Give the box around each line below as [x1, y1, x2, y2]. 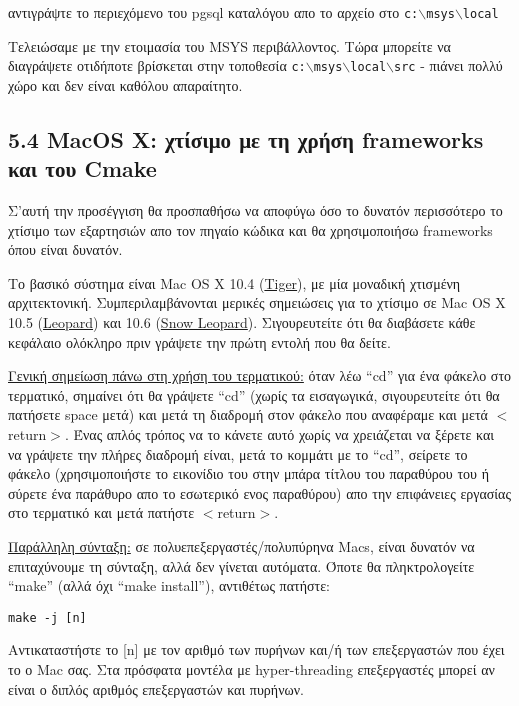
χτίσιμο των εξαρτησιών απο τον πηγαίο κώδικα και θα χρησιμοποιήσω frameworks [8, 219, 493, 240]
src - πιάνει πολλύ [394, 55, 503, 76]
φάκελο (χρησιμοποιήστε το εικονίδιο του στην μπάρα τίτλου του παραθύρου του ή [8, 463, 489, 484]
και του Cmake [8, 153, 157, 184]
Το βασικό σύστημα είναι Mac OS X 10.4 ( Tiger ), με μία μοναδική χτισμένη [8, 272, 461, 293]
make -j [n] [8, 610, 87, 625]
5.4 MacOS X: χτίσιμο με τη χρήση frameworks [8, 123, 484, 154]
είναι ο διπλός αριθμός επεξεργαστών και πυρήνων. [8, 678, 304, 699]
